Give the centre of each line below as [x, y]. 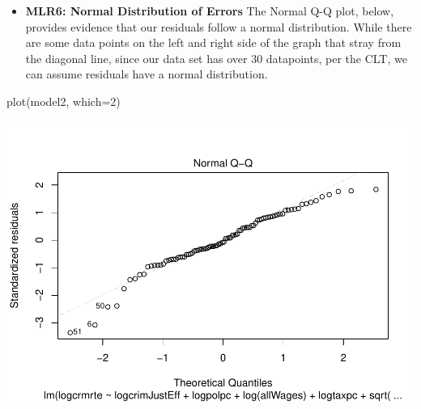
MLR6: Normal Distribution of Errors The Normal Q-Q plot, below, [210, 11]
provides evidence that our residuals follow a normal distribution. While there [219, 26]
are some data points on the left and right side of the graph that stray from [213, 42]
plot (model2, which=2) [64, 101]
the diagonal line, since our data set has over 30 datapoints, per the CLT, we [216, 58]
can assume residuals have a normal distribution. [147, 74]
